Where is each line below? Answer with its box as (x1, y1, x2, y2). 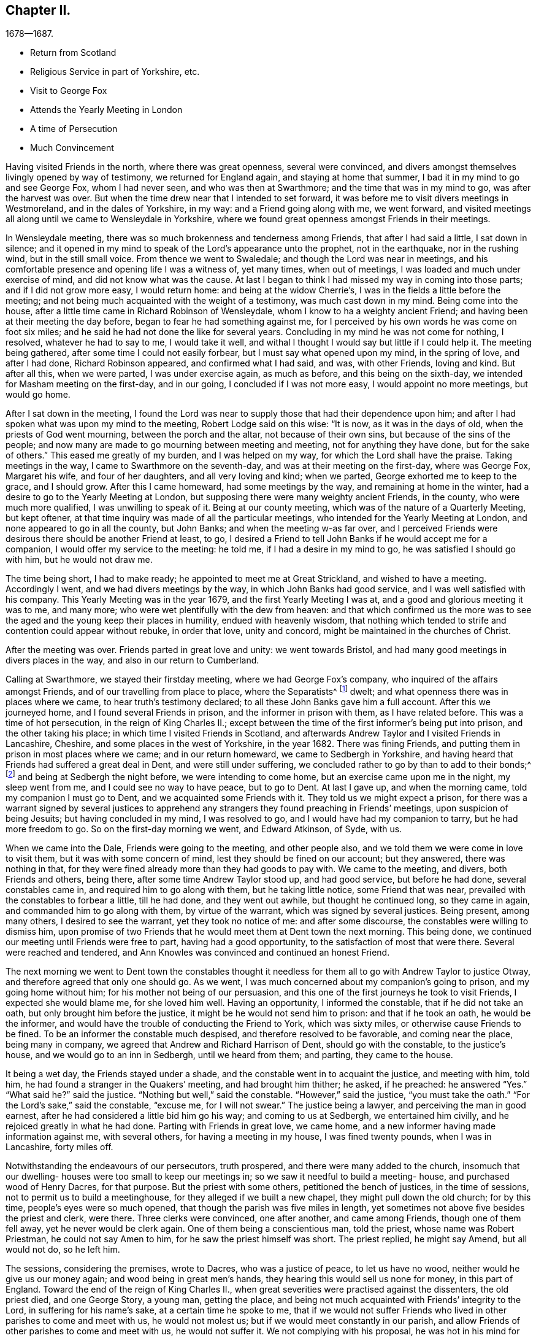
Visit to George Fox (30, 85, 107, 96)
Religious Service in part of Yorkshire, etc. (30, 66, 200, 77)
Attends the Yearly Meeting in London (30, 104, 183, 115)
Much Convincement (30, 142, 114, 153)
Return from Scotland (30, 47, 117, 58)
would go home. (6, 389, 71, 400)
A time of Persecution (30, 123, 118, 134)
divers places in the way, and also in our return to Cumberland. (6, 655, 259, 666)
